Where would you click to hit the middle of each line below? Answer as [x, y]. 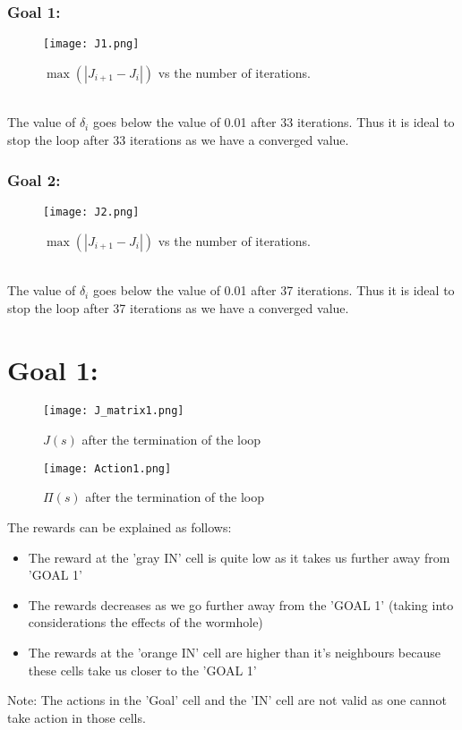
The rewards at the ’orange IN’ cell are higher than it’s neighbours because [234, 652]
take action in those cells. [77, 717]
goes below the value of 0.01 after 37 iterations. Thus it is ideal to [274, 290]
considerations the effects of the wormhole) [145, 622]
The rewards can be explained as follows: [120, 526]
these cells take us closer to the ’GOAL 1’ [142, 670]
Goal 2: [34, 179]
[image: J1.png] [91, 44]
